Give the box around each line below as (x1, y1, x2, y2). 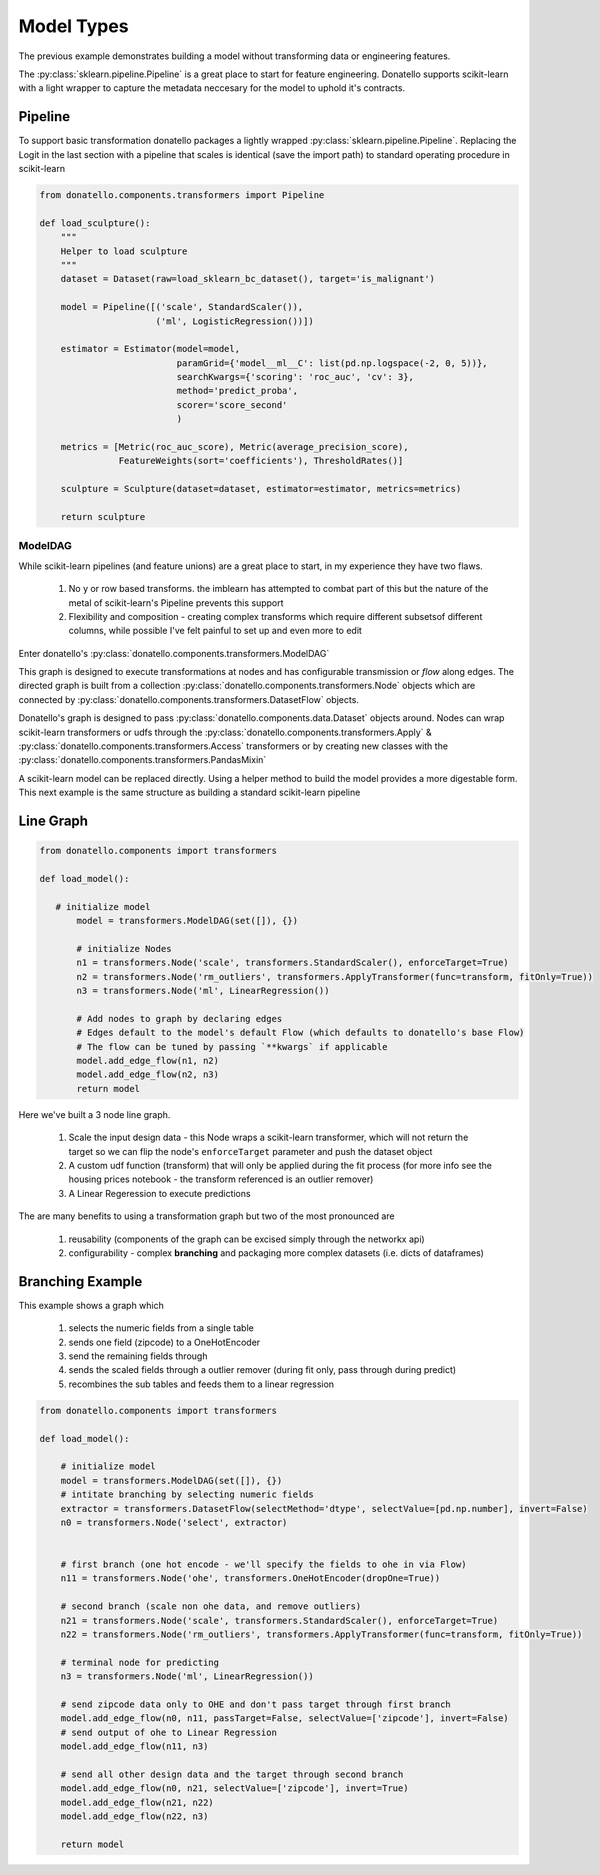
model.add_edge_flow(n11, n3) (60, 1741, 209, 1752)
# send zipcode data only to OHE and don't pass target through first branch (60, 1698, 452, 1710)
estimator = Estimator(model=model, (60, 343, 240, 355)
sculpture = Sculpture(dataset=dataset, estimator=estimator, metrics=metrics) (60, 483, 462, 495)
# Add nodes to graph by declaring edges (76, 1013, 283, 1024)
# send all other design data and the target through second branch (60, 1768, 404, 1780)
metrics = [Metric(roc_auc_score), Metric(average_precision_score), (60, 441, 409, 453)
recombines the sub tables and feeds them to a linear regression (68, 1378, 335, 1390)
